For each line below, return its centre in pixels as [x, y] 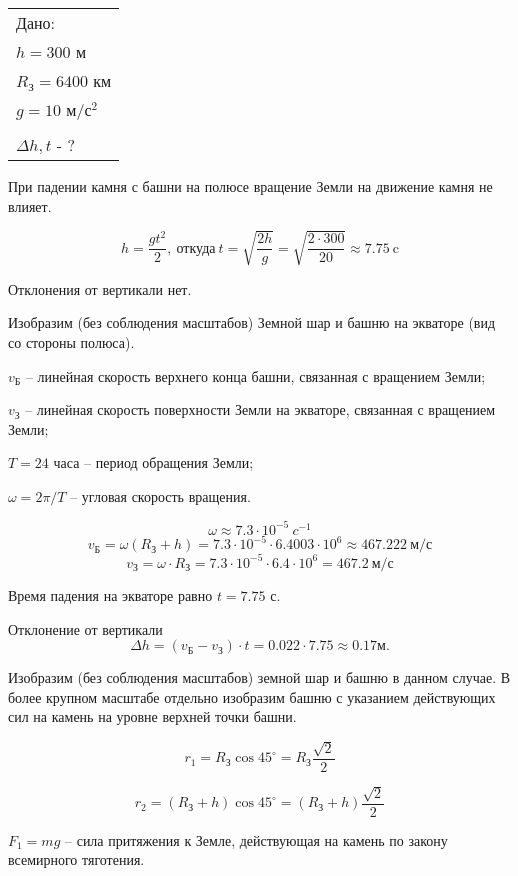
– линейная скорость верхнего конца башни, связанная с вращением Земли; [255, 375]
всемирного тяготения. [76, 859]
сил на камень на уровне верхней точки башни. [152, 716]
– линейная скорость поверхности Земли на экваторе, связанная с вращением [260, 409]
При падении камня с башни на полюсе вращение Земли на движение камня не [250, 186]
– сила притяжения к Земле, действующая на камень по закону [256, 839]
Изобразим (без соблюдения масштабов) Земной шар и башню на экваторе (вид [252, 322]
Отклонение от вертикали [85, 628]
